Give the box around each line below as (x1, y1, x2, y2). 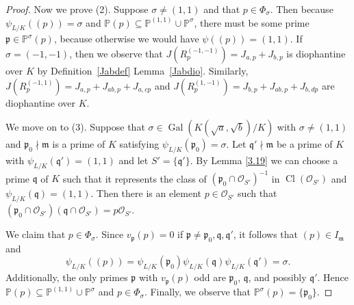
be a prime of (276, 137, 333, 151)
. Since (95, 227, 124, 241)
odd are (194, 270, 226, 284)
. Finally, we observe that (144, 284, 251, 299)
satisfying (119, 137, 160, 151)
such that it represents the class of (62, 171, 207, 185)
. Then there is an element (90, 186, 201, 200)
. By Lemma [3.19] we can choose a (190, 152, 338, 167)
